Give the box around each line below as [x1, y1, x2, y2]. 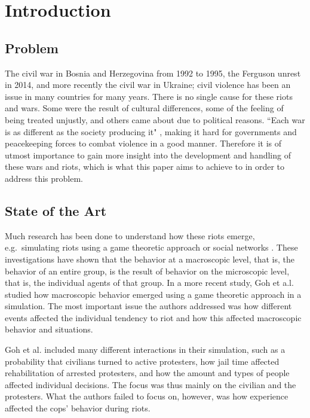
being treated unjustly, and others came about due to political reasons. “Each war [5, 113, 305, 126]
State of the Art [5, 201, 107, 219]
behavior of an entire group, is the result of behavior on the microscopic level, [5, 264, 290, 277]
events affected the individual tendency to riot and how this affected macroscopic [5, 311, 302, 324]
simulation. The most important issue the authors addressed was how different [5, 300, 292, 312]
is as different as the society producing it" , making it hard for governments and [5, 125, 297, 138]
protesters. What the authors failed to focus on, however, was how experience [5, 390, 288, 402]
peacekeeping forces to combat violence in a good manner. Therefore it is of [5, 137, 282, 149]
